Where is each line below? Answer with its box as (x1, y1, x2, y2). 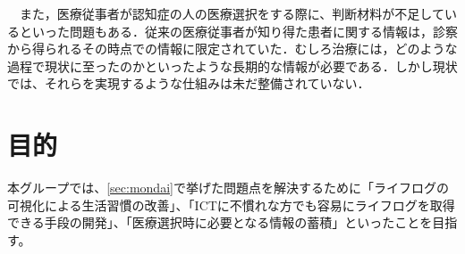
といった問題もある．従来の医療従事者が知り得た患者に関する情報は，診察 (19, 21, 458, 40)
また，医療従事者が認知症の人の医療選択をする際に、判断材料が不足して (19, 4, 444, 22)
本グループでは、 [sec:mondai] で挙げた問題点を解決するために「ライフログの (7, 178, 449, 197)
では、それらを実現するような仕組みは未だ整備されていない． (7, 74, 370, 93)
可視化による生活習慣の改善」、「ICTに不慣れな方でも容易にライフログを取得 (7, 195, 455, 214)
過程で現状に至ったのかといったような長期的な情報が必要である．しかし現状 (7, 56, 458, 75)
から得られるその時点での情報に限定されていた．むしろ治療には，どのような (7, 39, 458, 58)
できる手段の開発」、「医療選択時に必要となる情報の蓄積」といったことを (7, 213, 433, 232)
